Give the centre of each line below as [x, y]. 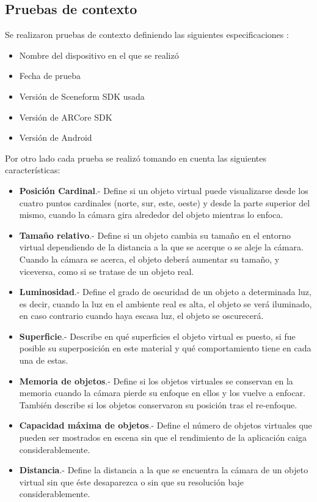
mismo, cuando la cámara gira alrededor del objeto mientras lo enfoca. [151, 215]
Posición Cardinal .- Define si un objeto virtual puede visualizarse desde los [164, 190]
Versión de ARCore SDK [66, 117]
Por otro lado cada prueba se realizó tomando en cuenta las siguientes [136, 158]
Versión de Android [56, 137]
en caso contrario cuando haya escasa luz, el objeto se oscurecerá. [141, 316]
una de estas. [44, 360]
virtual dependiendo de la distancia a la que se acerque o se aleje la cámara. [161, 247]
